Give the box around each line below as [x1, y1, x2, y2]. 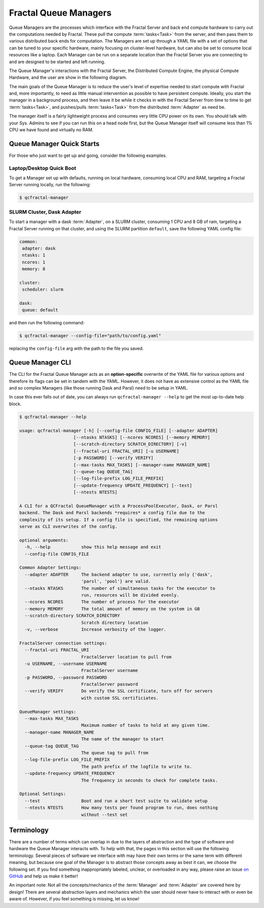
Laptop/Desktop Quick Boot [9, 165, 77, 172]
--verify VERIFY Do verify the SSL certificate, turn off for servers [24, 688, 213, 694]
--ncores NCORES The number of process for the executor [24, 599, 179, 605]
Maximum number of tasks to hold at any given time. [81, 723, 210, 728]
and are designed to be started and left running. [9, 59, 106, 65]
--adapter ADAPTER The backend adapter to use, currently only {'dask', [24, 571, 213, 577]
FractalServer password [81, 682, 138, 687]
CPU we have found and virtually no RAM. [9, 127, 94, 133]
